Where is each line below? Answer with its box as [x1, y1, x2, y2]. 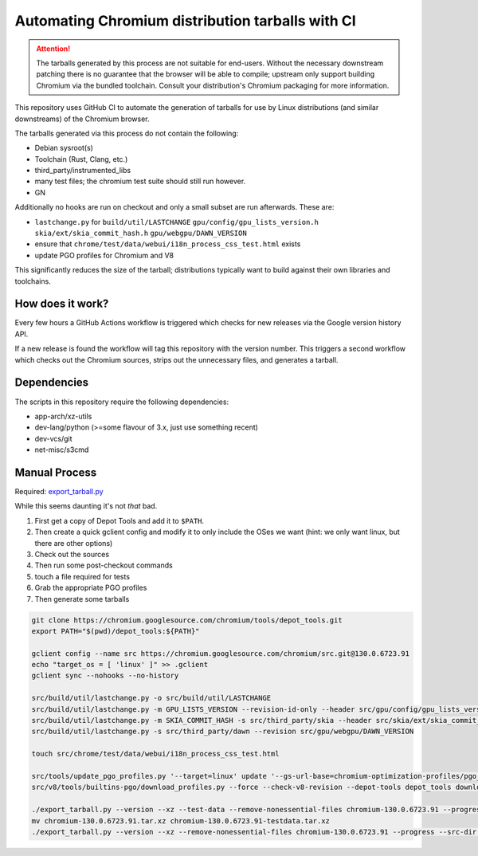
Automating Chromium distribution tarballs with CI [14, 12, 356, 29]
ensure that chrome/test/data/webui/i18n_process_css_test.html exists [34, 239, 301, 249]
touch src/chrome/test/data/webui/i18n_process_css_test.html [31, 749, 280, 759]
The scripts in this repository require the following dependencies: [14, 397, 229, 406]
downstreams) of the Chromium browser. [14, 114, 151, 124]
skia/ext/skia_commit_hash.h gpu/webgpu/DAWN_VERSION [34, 229, 247, 238]
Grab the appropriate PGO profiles [34, 583, 147, 593]
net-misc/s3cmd [34, 445, 89, 454]
